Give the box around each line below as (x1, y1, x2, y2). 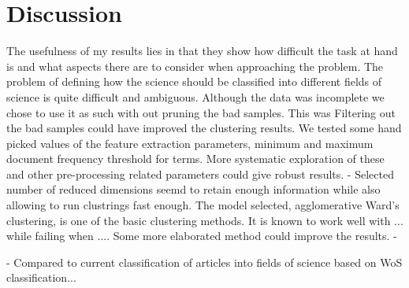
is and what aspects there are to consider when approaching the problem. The (6, 57, 384, 74)
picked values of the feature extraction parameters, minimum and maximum (6, 135, 374, 151)
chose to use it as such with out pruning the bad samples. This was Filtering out (6, 104, 396, 120)
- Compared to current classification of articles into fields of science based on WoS (6, 253, 403, 270)
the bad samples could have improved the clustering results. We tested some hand (6, 120, 402, 136)
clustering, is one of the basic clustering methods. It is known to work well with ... (6, 212, 403, 228)
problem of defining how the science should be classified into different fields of (6, 73, 382, 90)
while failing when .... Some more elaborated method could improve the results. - (6, 227, 397, 244)
